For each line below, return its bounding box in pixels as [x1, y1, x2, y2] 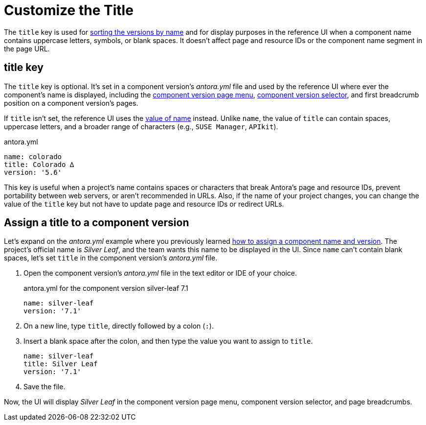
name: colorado [4, 152, 62, 161]
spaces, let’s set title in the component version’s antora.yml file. [4, 254, 218, 262]
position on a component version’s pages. [4, 98, 138, 107]
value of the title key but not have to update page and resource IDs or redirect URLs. [4, 199, 284, 208]
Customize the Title [4, 2, 134, 19]
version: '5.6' [4, 168, 62, 176]
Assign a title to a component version [4, 216, 189, 229]
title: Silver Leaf [23, 360, 98, 368]
